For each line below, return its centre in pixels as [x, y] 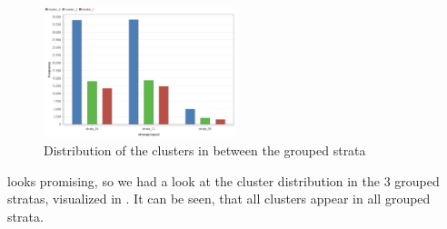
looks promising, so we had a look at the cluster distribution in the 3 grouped [223, 180]
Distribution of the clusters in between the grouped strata [205, 150]
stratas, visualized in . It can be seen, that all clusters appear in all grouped [219, 199]
